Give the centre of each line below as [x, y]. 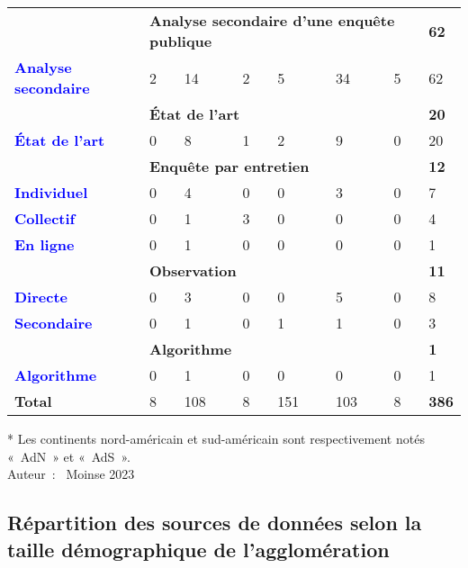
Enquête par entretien [229, 166]
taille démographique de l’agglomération [198, 549]
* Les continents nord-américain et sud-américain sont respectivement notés [216, 438]
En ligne [45, 244]
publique [181, 41]
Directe [41, 297]
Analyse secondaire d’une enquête [272, 20]
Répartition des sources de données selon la [215, 523]
